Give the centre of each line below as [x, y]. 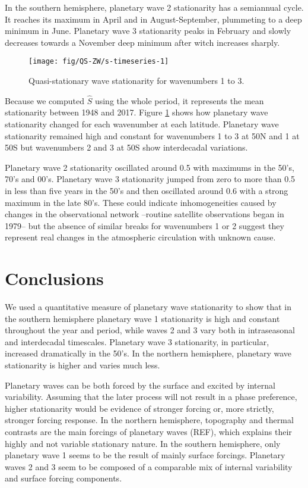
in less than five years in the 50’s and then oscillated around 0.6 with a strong [147, 190]
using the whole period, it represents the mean [179, 100]
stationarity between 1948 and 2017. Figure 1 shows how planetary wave [136, 112]
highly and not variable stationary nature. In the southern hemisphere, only [143, 443]
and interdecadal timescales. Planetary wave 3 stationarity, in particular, [137, 341]
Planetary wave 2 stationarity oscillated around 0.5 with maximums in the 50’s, [150, 167]
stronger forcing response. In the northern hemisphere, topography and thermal [149, 420]
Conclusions [54, 278]
